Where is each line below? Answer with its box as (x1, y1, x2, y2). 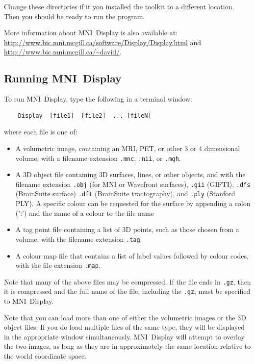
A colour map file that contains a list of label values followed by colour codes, (15, 250, 249, 260)
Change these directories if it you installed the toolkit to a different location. (4, 1, 234, 11)
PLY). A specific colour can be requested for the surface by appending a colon (15, 198, 251, 208)
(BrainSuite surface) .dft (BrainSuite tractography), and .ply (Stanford (15, 188, 235, 199)
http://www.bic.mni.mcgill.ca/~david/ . (4, 47, 122, 57)
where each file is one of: (4, 127, 77, 137)
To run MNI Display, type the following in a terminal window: (4, 94, 192, 104)
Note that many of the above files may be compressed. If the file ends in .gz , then (4, 276, 251, 286)
